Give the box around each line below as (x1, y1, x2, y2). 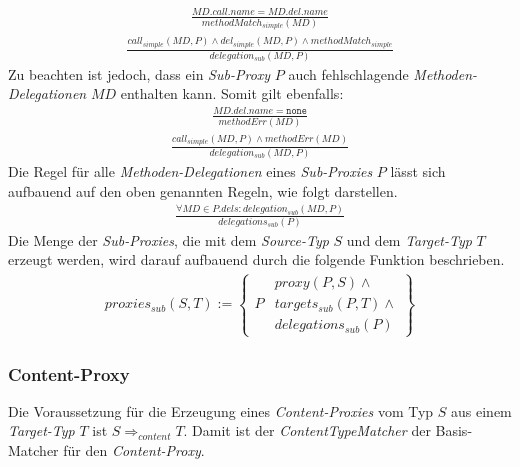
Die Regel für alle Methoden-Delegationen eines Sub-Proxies (8, 160, 373, 181)
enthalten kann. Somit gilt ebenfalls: (120, 83, 344, 104)
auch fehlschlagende (288, 63, 409, 84)
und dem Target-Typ (346, 229, 472, 250)
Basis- (435, 420, 473, 441)
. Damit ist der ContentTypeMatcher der (183, 420, 431, 441)
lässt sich (390, 160, 446, 181)
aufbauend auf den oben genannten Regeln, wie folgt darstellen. (8, 180, 398, 201)
